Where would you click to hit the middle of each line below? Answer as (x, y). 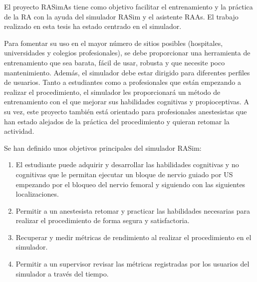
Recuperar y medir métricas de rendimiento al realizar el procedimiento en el (133, 237)
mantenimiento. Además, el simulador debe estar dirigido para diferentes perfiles (127, 72)
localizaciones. (37, 194)
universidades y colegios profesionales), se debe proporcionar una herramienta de (127, 53)
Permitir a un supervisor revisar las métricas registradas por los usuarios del (132, 264)
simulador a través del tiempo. (62, 273)
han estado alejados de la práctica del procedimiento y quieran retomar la (117, 121)
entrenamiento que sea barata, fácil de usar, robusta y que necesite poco (115, 62)
